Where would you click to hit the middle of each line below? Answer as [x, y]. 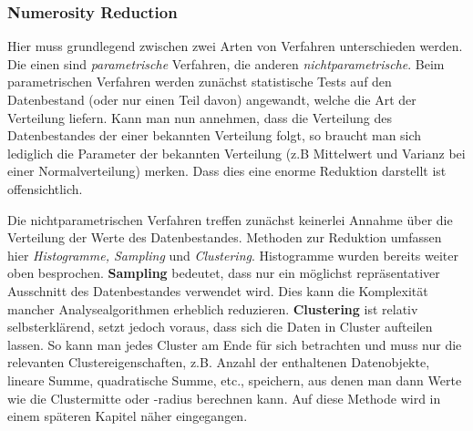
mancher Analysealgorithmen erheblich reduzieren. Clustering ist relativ [213, 308]
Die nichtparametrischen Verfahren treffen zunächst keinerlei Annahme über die [230, 219]
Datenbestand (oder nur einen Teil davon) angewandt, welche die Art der [212, 99]
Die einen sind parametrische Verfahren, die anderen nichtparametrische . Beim [226, 63]
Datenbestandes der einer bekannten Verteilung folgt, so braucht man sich [215, 135]
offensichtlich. [45, 188]
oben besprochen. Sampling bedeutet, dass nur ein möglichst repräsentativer [224, 273]
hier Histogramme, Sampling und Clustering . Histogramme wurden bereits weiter [233, 255]
